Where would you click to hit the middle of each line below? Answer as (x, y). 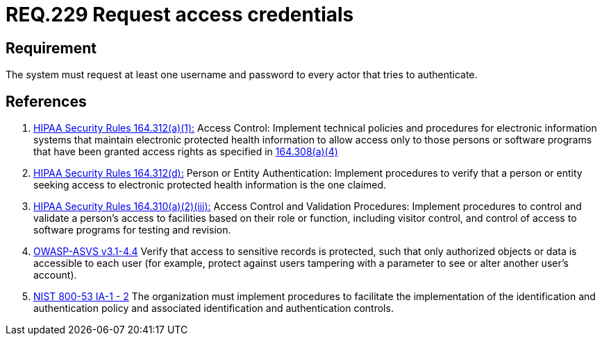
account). (55, 275)
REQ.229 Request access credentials (180, 15)
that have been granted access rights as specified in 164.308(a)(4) (186, 152)
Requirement (51, 48)
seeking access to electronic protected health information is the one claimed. (210, 185)
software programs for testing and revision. (132, 230)
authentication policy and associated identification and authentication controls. (214, 308)
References (46, 101)
